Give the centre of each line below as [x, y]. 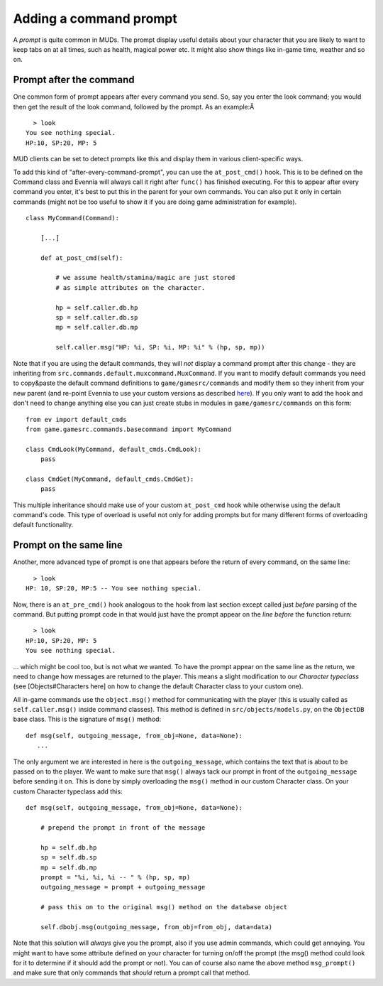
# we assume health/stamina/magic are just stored [145, 278]
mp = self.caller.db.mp [97, 327]
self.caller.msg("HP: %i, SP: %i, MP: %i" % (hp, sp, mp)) [160, 347]
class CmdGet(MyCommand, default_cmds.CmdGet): [110, 479]
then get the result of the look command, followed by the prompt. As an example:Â [134, 107]
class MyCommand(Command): [73, 218]
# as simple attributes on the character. [131, 287]
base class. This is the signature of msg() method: [87, 719]
